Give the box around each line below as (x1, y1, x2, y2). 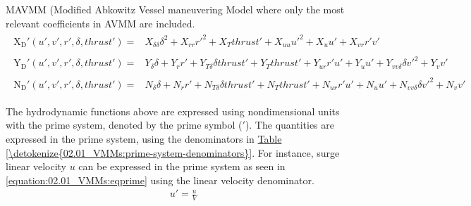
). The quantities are (245, 117, 334, 132)
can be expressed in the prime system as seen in (78, 159, 286, 174)
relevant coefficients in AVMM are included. (6, 15, 195, 30)
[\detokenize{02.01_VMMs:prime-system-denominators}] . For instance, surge (6, 145, 340, 160)
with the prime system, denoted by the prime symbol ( (6, 117, 243, 132)
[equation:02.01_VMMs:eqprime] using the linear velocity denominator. (6, 172, 314, 187)
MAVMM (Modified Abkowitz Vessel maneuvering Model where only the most (6, 2, 345, 16)
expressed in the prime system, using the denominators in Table (6, 131, 282, 146)
